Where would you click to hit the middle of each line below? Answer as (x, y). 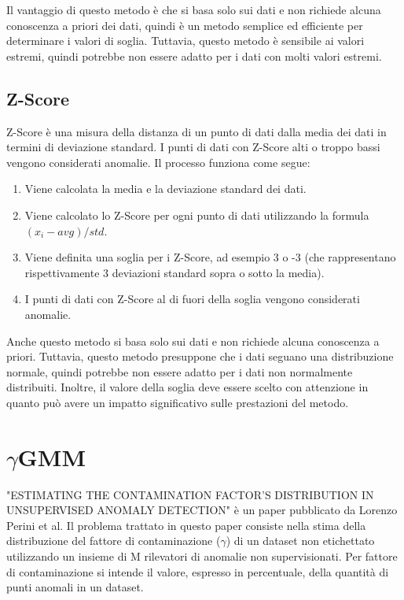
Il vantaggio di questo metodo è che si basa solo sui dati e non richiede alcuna (194, 9)
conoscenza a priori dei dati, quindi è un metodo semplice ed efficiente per (185, 25)
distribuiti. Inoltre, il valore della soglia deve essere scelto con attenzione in (187, 387)
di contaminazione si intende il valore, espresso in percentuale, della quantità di (198, 571)
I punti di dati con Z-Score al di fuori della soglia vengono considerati (192, 299)
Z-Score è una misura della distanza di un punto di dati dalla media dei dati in (196, 131)
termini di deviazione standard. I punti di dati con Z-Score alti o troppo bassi (193, 147)
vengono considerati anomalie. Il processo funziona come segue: (158, 162)
